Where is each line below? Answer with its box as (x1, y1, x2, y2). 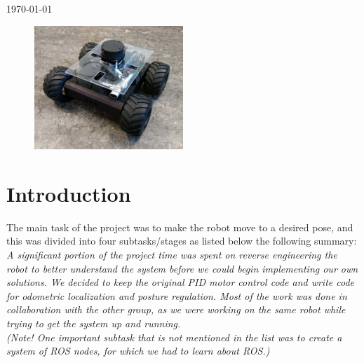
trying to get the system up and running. (6, 316, 181, 331)
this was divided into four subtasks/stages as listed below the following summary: (6, 233, 357, 248)
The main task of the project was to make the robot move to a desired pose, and (6, 219, 353, 234)
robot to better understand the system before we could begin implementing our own (6, 261, 358, 275)
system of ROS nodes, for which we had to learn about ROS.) (6, 343, 270, 358)
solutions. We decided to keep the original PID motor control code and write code (6, 275, 355, 289)
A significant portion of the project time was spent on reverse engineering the (6, 247, 337, 262)
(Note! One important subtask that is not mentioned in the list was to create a (6, 329, 342, 344)
